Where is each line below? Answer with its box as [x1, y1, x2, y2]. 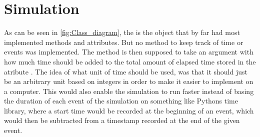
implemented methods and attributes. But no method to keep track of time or [4, 36, 243, 47]
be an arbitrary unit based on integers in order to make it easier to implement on [4, 76, 253, 86]
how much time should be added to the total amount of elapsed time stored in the [4, 56, 256, 66]
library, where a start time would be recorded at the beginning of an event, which [4, 105, 254, 115]
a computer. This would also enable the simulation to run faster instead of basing [4, 85, 254, 96]
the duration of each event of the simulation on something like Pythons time [4, 95, 238, 106]
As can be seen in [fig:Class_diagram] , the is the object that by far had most [4, 27, 240, 37]
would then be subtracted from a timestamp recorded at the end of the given [4, 115, 240, 125]
